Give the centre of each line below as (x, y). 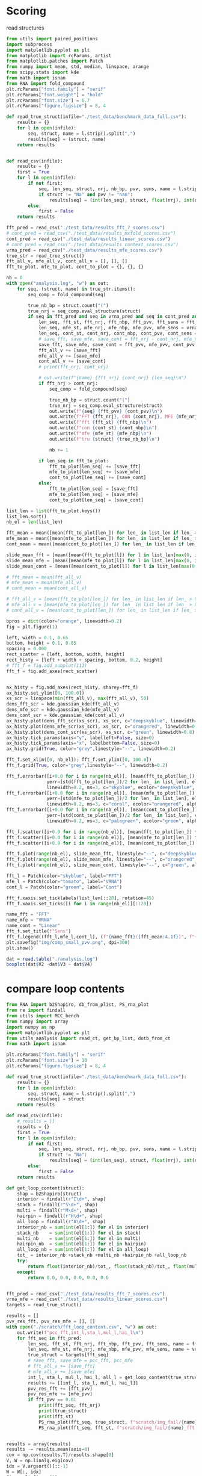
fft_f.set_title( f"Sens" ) (38, 931)
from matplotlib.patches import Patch (55, 61)
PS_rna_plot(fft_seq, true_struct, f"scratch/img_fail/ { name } (118, 1422)
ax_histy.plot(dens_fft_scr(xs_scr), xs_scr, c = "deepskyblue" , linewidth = (102, 721)
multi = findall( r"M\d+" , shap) (57, 1211)
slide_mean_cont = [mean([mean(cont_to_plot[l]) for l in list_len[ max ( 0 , (102, 566)
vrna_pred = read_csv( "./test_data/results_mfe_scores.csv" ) (84, 250)
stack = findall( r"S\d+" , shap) (57, 1205)
